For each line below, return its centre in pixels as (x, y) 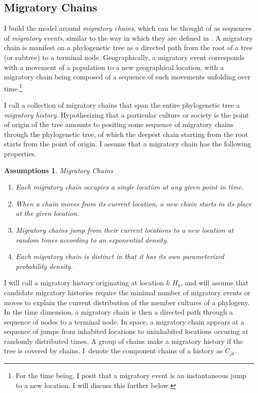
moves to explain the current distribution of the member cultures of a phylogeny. (127, 302)
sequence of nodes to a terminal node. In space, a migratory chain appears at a (124, 321)
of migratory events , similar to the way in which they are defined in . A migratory (129, 37)
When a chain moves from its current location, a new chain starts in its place (134, 203)
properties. (20, 153)
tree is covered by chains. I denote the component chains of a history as (113, 351)
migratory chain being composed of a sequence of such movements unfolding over (127, 77)
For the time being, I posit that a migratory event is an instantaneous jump (131, 375)
